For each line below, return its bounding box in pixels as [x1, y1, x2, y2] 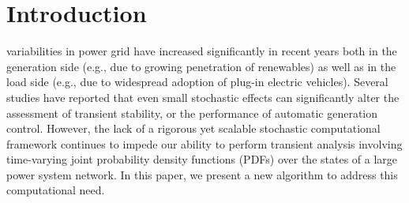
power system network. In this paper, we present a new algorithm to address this [6, 166, 398, 182]
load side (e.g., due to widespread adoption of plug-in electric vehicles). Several [6, 73, 388, 90]
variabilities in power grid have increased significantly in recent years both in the [6, 43, 397, 59]
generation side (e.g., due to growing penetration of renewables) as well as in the [6, 58, 396, 74]
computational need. [6, 182, 105, 198]
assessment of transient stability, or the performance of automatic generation [6, 104, 378, 121]
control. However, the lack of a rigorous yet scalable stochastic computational [6, 120, 381, 137]
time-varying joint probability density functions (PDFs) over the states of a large [6, 151, 398, 167]
